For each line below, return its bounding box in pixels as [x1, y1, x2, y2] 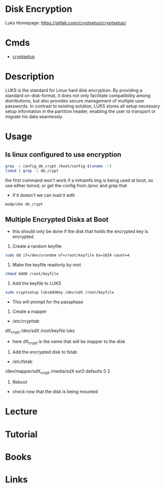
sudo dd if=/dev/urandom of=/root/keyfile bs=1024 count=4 [5, 253, 130, 258]
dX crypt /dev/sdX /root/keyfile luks [5, 328, 75, 335]
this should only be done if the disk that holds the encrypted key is [12, 229, 149, 235]
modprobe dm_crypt [5, 201, 43, 206]
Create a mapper [12, 308, 47, 314]
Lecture [5, 406, 38, 417]
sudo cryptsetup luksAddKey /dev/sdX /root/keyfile [5, 290, 114, 295]
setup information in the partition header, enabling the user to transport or [5, 108, 156, 114]
